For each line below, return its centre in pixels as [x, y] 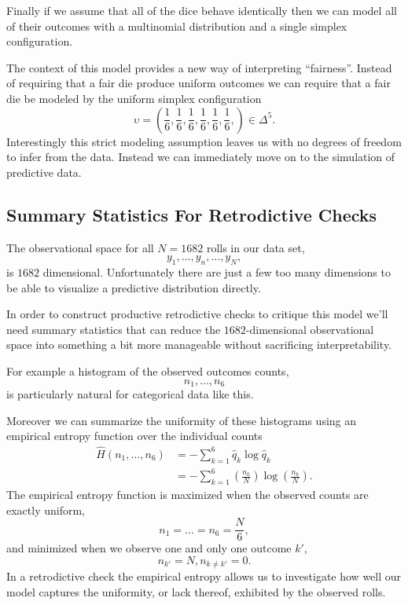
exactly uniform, [46, 510]
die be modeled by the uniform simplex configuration [134, 98]
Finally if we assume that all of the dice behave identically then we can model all [202, 10]
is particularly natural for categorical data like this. [130, 393]
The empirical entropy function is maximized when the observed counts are [187, 495]
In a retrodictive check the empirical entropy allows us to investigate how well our [204, 576]
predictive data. [44, 172]
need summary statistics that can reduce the [114, 329]
